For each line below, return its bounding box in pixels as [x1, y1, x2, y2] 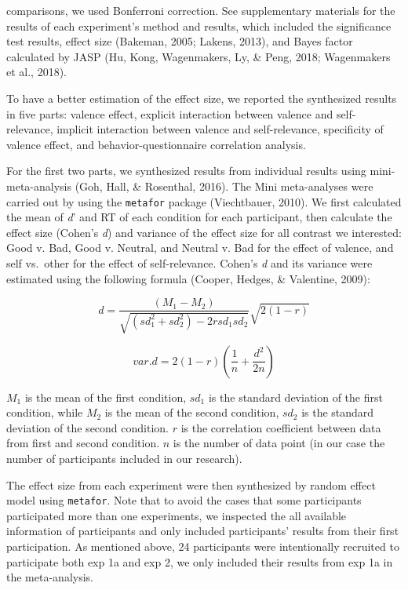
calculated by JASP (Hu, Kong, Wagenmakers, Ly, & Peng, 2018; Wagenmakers [6, 48, 391, 64]
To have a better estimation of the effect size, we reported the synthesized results [6, 89, 397, 106]
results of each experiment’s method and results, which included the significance [6, 17, 392, 34]
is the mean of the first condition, [24, 388, 187, 405]
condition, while [6, 404, 83, 421]
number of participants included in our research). [6, 450, 242, 466]
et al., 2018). [6, 64, 67, 80]
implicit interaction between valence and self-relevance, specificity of [56, 121, 384, 137]
